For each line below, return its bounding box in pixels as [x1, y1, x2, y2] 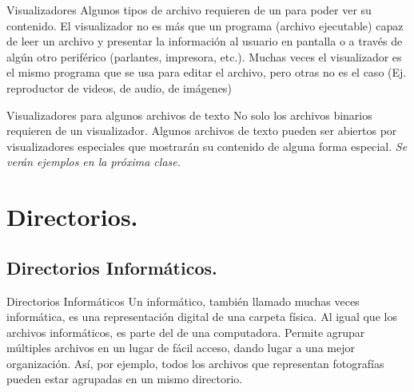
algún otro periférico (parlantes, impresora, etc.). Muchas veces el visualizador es [6, 48, 402, 65]
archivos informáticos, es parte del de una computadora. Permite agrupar [6, 323, 365, 340]
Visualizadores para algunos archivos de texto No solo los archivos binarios [6, 106, 372, 123]
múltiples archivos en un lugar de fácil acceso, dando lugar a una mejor [6, 339, 355, 356]
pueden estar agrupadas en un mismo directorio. [6, 370, 243, 387]
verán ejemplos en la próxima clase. [6, 153, 181, 170]
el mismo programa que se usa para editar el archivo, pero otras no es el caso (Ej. [6, 64, 407, 81]
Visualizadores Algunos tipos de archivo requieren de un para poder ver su [6, 2, 372, 18]
